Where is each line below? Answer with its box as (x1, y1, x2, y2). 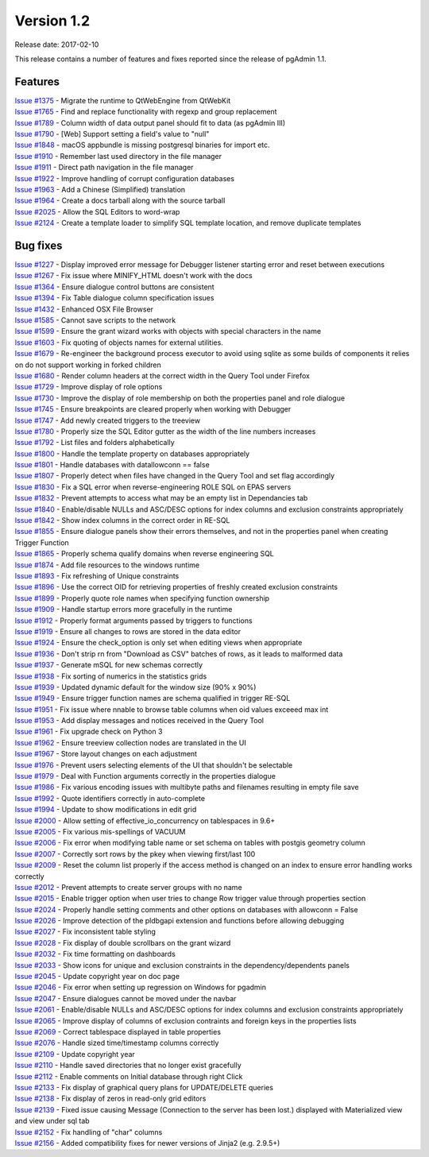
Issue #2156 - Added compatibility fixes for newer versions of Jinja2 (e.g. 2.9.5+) (14, 1138, 280, 1147)
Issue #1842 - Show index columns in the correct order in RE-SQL (14, 516, 230, 525)
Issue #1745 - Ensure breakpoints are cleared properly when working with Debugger (14, 404, 292, 414)
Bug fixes (14, 238, 63, 252)
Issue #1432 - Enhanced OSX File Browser (14, 304, 154, 314)
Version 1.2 (14, 12, 91, 29)
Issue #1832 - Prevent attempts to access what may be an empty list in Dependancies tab (14, 493, 308, 503)
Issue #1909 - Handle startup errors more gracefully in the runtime (14, 605, 233, 614)
